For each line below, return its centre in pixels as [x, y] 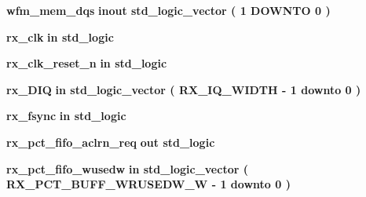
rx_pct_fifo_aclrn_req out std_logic [111, 142]
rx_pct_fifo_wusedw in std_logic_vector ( [127, 168]
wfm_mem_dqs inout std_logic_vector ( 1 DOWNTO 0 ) [168, 10]
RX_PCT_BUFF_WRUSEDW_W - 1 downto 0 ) [148, 184]
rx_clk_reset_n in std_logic [87, 63]
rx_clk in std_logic [60, 36]
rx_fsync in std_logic [66, 116]
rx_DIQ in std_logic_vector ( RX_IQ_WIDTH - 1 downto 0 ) [184, 89]
